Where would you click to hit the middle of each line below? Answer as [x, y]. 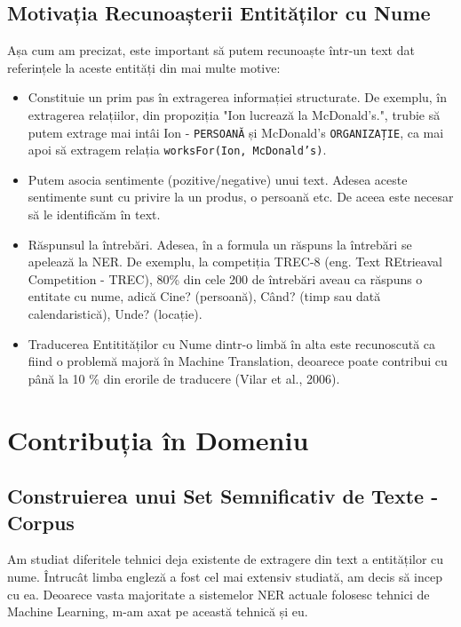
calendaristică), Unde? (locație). [115, 314]
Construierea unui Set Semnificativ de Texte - [223, 496]
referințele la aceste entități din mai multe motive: [144, 67]
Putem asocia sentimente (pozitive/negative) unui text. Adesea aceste [218, 179]
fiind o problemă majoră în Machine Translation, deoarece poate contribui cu [238, 361]
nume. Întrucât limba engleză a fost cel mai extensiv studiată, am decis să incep [225, 576]
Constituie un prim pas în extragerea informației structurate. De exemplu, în [238, 97]
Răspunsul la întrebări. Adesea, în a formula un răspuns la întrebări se [220, 244]
